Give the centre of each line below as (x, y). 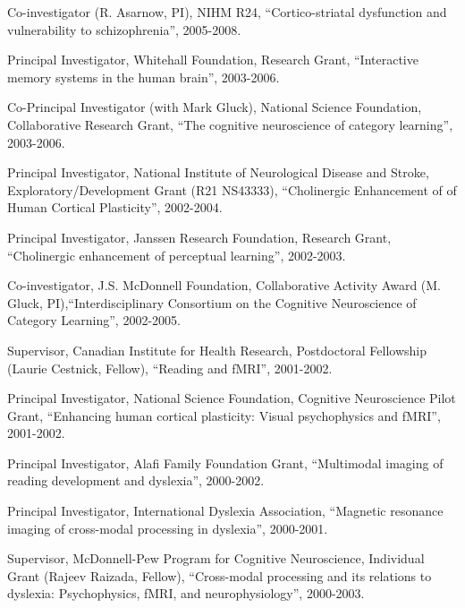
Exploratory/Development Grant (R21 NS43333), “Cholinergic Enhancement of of (232, 189)
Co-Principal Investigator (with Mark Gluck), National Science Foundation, (215, 107)
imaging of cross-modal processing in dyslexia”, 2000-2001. (168, 528)
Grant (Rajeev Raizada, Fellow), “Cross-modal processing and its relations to (220, 575)
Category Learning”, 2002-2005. (94, 320)
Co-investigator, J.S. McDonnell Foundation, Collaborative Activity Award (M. (224, 285)
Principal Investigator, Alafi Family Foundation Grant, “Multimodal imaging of (225, 462)
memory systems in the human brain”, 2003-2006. (144, 77)
